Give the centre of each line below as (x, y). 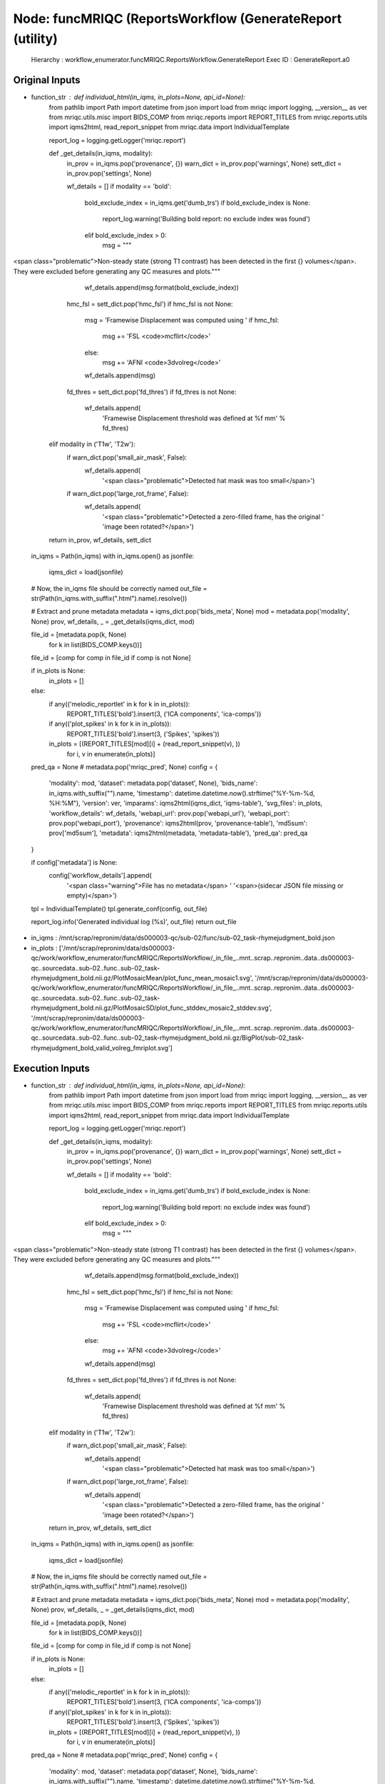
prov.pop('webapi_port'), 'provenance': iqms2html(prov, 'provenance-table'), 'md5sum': (178, 823)
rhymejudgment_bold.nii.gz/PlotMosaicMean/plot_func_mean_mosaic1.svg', (142, 978)
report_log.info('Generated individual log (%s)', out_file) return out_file (134, 922)
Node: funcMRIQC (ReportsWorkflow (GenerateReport (178, 19)
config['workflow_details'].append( (101, 876)
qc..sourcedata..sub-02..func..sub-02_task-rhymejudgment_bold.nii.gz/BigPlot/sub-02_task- (168, 1038)
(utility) (36, 39)
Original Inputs (47, 80)
